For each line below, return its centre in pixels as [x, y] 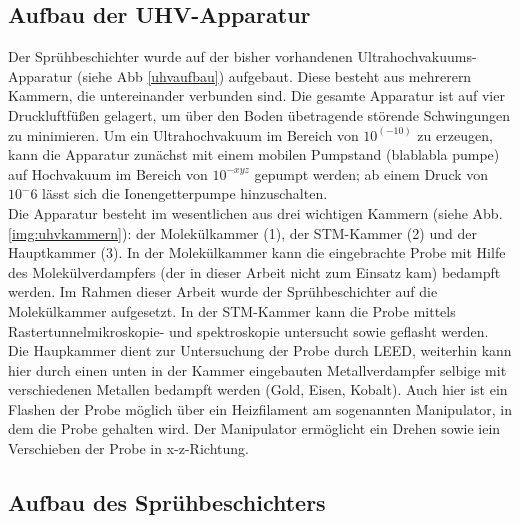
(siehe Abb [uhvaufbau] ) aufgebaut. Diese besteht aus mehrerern [274, 75]
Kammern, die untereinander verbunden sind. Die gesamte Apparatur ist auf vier [256, 95]
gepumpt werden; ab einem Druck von [371, 173]
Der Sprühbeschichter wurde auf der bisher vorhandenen [180, 56]
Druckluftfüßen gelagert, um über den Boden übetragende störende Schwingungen [259, 114]
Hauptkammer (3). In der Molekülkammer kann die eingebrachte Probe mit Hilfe [257, 252]
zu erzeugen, [455, 134]
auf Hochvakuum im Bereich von [108, 173]
